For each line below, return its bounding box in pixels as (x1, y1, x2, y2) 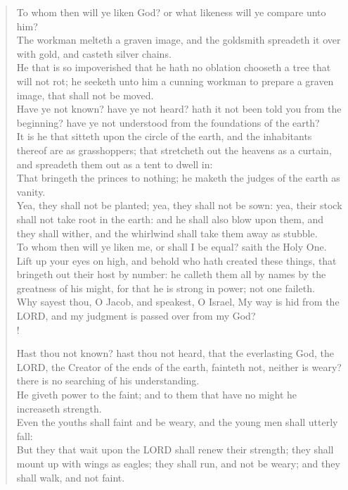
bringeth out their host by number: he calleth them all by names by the (16, 267, 326, 282)
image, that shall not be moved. (16, 87, 154, 102)
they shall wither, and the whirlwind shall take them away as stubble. (16, 225, 318, 240)
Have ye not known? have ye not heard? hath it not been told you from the (16, 101, 342, 116)
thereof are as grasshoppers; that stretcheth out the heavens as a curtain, (16, 142, 332, 157)
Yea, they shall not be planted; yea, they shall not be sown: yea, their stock (16, 198, 342, 213)
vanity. (16, 184, 46, 199)
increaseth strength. (16, 401, 102, 415)
